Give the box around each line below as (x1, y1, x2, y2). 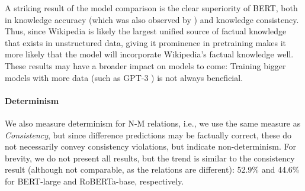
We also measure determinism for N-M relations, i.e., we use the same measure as (5, 116, 301, 129)
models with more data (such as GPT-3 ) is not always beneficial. (5, 71, 243, 83)
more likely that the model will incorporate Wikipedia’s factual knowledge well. (5, 48, 294, 60)
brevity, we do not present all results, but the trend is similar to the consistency (5, 151, 295, 164)
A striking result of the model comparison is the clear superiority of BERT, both (5, 2, 298, 14)
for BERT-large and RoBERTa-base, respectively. (5, 174, 184, 187)
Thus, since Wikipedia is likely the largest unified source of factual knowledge (5, 25, 287, 37)
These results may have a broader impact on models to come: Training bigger (5, 59, 286, 72)
